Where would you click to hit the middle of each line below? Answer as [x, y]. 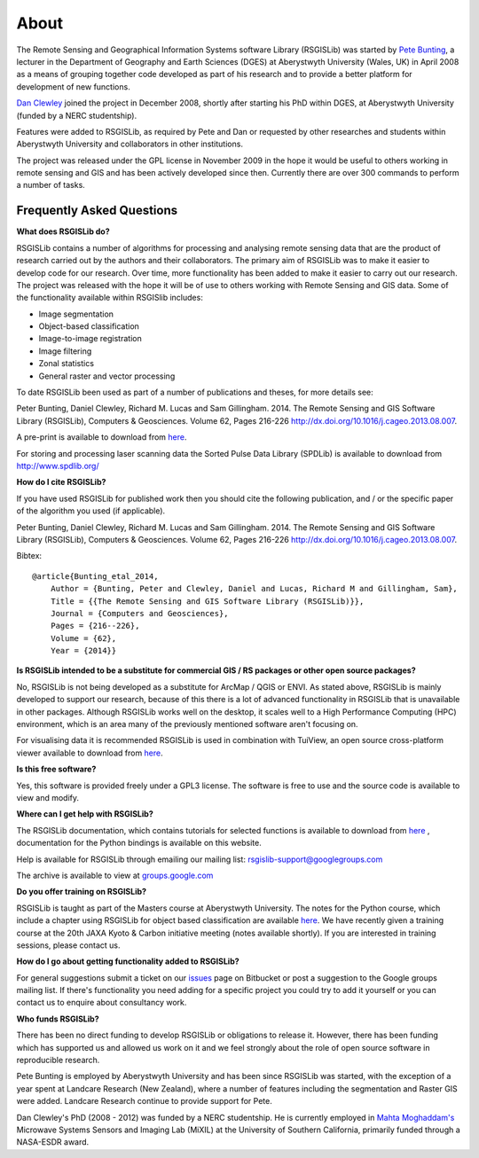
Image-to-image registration [90, 339]
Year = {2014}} [83, 651]
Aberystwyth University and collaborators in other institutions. [130, 144]
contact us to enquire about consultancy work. [102, 1003]
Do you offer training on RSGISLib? [81, 892]
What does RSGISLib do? [63, 231]
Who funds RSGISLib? [58, 1019]
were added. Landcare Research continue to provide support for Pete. [144, 1101]
